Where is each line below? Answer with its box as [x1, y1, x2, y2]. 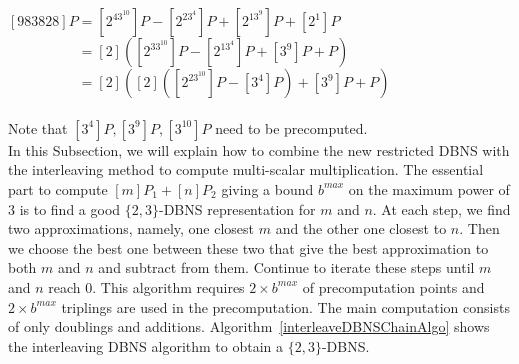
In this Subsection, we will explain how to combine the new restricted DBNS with [8, 139, 510, 160]
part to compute [8, 178, 108, 199]
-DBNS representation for [158, 198, 316, 219]
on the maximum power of [348, 178, 510, 199]
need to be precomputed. [215, 117, 368, 138]
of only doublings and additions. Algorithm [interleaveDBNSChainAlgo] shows [8, 316, 490, 337]
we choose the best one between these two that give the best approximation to [8, 237, 489, 258]
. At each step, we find [372, 198, 511, 219]
